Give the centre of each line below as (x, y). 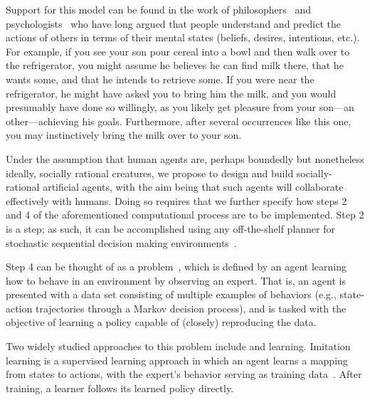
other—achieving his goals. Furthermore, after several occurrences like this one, (179, 121)
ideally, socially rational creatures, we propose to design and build (150, 173)
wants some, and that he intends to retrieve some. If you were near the (160, 79)
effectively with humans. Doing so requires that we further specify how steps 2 (176, 200)
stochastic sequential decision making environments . (121, 242)
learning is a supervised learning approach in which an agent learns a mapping (177, 360)
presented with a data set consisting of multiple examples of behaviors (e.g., (171, 294)
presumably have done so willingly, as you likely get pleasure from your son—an (180, 107)
